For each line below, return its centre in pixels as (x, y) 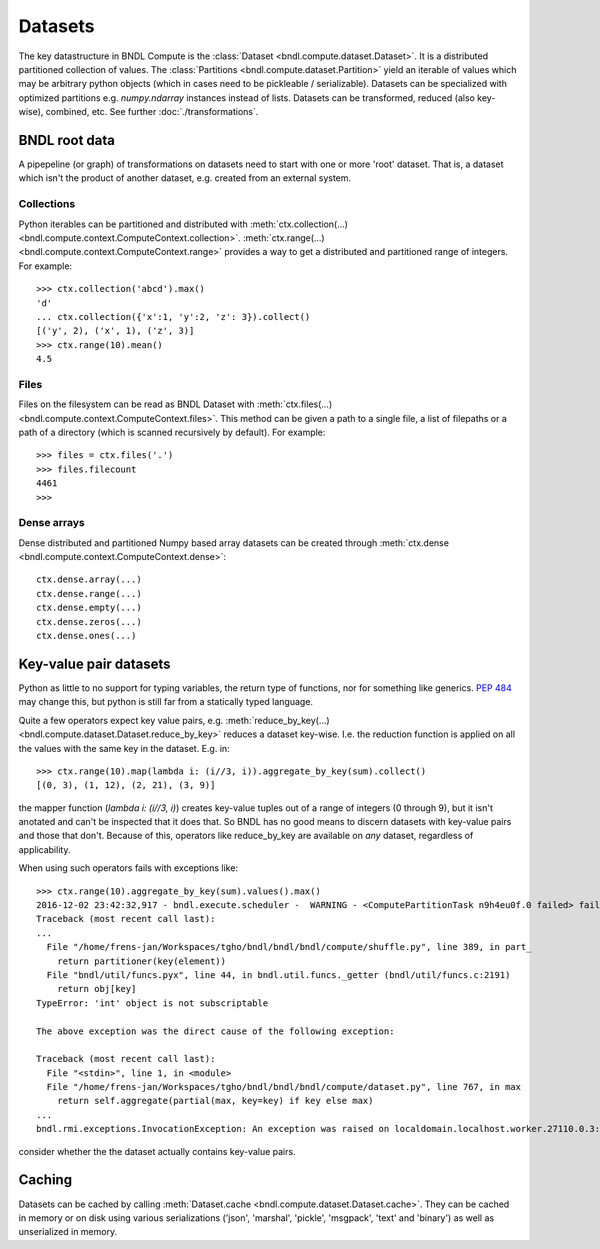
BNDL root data (66, 140)
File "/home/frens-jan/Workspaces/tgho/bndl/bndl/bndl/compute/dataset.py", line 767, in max (284, 1087)
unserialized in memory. (68, 1232)
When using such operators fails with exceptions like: (128, 868)
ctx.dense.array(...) (89, 579)
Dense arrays (51, 523)
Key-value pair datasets (94, 663)
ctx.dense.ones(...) (86, 636)
